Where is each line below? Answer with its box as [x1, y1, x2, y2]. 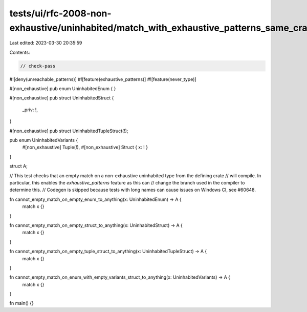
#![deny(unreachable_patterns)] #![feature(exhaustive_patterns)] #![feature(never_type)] [9, 76, 196, 82]
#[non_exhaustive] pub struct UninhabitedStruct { [9, 95, 114, 101]
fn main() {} [9, 300, 34, 306]
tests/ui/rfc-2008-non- [9, 8, 112, 19]
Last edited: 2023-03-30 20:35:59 [9, 40, 82, 46]
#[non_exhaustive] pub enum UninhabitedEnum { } [9, 86, 116, 92]
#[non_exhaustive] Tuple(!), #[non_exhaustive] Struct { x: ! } [22, 144, 148, 151]
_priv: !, [22, 107, 38, 113]
